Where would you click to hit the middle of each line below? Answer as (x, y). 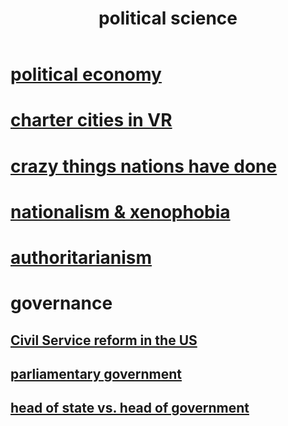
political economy (86, 74)
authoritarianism (81, 257)
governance (61, 303)
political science (168, 18)
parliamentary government (96, 373)
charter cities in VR (91, 120)
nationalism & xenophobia (120, 211)
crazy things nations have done (144, 166)
